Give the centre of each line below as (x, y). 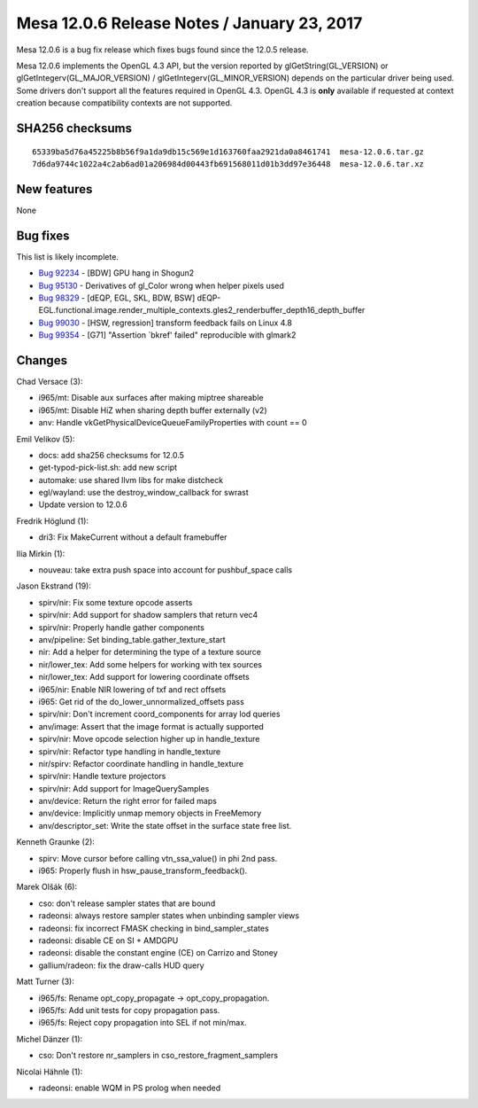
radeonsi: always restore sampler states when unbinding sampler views (169, 916)
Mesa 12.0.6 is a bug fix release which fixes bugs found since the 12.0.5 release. (162, 50)
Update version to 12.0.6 (83, 504)
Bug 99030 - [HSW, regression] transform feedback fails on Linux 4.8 (165, 323)
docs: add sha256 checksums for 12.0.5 (112, 455)
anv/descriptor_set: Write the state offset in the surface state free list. (165, 825)
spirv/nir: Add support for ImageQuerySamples (124, 788)
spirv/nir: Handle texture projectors (102, 776)
